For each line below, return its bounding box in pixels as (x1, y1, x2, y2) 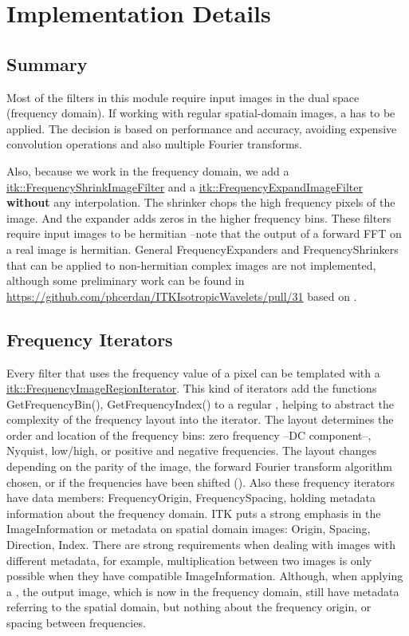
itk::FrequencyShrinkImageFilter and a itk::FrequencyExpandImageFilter (6, 178, 363, 195)
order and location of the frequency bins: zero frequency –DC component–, (6, 426, 372, 443)
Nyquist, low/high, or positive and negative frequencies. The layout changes (6, 442, 377, 459)
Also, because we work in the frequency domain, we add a (6, 162, 289, 179)
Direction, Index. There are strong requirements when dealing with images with (6, 536, 395, 553)
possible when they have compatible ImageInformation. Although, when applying (6, 567, 403, 584)
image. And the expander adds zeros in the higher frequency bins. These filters (6, 209, 391, 226)
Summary (6, 51, 88, 76)
